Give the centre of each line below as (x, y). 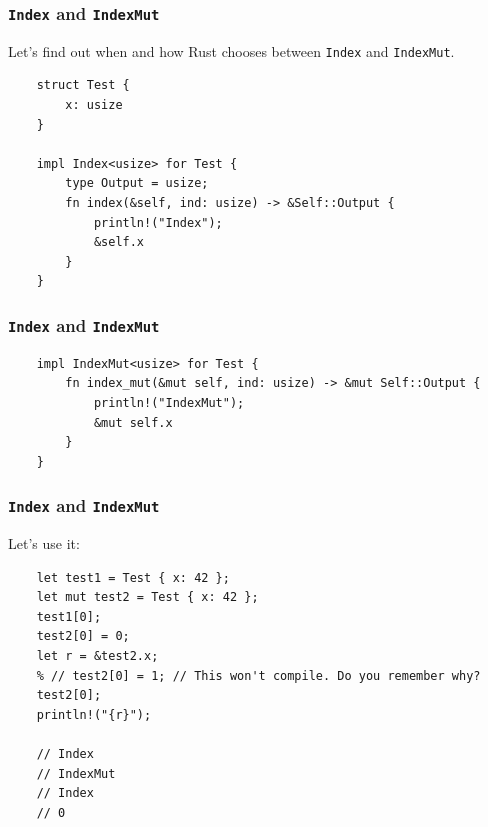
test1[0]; (69, 616)
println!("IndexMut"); (169, 402)
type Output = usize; (137, 183)
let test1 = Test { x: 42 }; (133, 577)
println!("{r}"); (94, 714)
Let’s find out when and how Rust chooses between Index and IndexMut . (231, 50)
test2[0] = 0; (83, 636)
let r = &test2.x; (97, 656)
